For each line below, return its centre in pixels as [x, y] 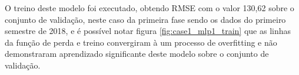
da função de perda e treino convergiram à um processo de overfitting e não [141, 42]
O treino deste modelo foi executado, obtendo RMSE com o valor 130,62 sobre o [149, 8]
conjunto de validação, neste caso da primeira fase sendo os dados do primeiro [145, 19]
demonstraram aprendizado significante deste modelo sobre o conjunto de [137, 54]
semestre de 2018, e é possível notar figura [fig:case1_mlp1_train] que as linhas [148, 31]
